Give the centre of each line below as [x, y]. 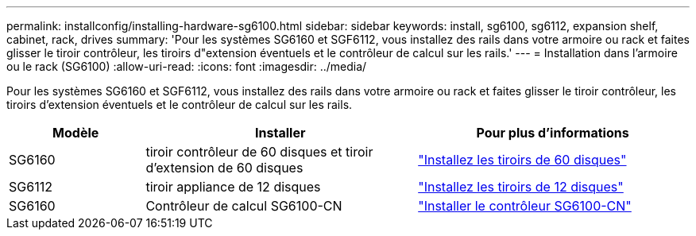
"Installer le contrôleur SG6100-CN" [525, 206]
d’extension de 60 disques [224, 168]
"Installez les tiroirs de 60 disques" [522, 160]
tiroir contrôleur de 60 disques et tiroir [259, 152]
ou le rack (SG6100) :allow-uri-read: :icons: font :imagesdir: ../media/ [187, 66]
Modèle [76, 133]
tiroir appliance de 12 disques [233, 187]
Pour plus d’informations [553, 133]
